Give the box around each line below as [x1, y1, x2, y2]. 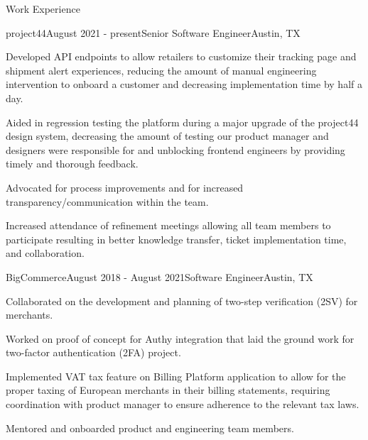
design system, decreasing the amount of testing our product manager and [6, 128, 329, 143]
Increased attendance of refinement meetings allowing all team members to [6, 218, 331, 233]
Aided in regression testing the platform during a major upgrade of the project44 [6, 114, 359, 129]
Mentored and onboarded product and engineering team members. [6, 420, 294, 435]
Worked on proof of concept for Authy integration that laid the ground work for [6, 331, 355, 346]
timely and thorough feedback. [6, 156, 139, 171]
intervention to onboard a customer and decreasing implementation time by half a [6, 77, 362, 92]
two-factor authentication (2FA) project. [6, 345, 181, 360]
